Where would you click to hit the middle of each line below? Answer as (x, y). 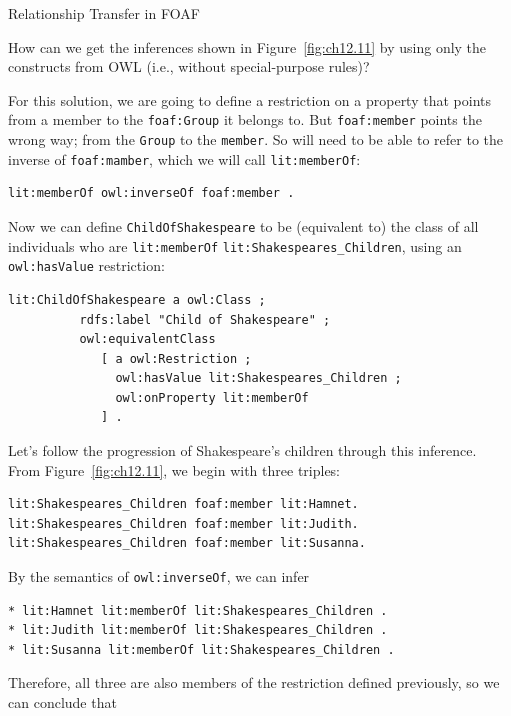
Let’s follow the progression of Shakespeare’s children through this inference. (242, 450)
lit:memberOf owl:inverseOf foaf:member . (151, 193)
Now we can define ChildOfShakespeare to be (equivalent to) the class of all (243, 225)
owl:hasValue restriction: (86, 265)
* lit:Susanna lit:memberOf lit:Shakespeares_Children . (201, 649)
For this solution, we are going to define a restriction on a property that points (249, 99)
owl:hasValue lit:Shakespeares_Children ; (258, 378)
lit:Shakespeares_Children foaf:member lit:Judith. (183, 523)
